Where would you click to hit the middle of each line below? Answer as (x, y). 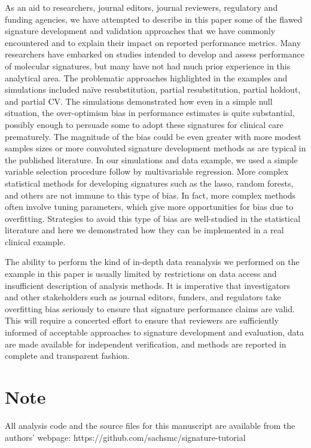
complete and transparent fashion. (67, 356)
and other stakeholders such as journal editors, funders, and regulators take (143, 297)
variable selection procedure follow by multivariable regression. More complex (147, 171)
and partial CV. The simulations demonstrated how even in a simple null (139, 101)
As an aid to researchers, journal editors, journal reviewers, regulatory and (141, 7)
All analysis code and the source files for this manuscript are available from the (150, 425)
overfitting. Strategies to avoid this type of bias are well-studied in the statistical (153, 218)
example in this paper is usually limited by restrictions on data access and (141, 274)
